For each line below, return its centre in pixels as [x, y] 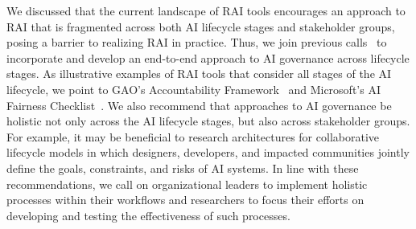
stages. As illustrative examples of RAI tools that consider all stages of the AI [199, 74]
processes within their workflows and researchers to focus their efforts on [185, 200]
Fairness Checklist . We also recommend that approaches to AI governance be [199, 105]
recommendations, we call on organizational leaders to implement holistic [187, 184]
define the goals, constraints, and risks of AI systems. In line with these [183, 168]
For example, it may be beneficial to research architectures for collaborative [193, 136]
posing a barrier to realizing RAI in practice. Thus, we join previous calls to [197, 42]
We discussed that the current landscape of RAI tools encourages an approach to [206, 10]
